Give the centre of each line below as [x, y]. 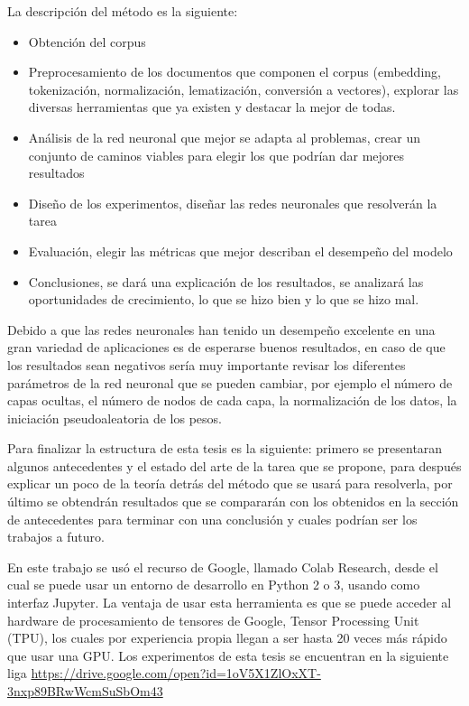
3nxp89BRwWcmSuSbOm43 [85, 691]
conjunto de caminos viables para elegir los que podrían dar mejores [216, 155]
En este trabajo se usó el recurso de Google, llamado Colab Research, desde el [223, 567]
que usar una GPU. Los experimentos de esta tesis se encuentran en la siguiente [228, 655]
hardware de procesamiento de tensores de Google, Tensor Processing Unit [213, 620]
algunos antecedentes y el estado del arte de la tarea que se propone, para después [234, 465]
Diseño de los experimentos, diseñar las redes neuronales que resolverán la [233, 203]
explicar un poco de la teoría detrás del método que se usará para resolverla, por [230, 483]
